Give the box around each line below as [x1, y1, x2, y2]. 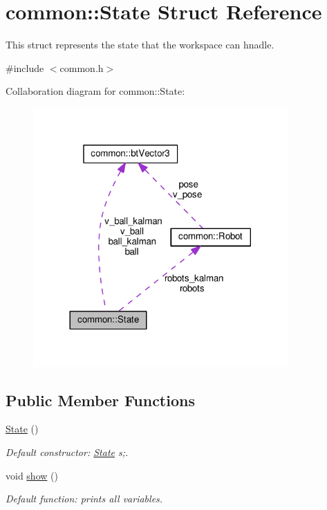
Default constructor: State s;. [6, 445, 129, 459]
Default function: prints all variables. [6, 491, 163, 506]
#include [6, 60, 44, 75]
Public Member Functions [6, 389, 195, 410]
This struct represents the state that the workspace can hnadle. [6, 37, 274, 52]
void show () [6, 468, 58, 482]
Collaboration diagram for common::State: [6, 84, 185, 98]
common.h [59, 60, 104, 75]
